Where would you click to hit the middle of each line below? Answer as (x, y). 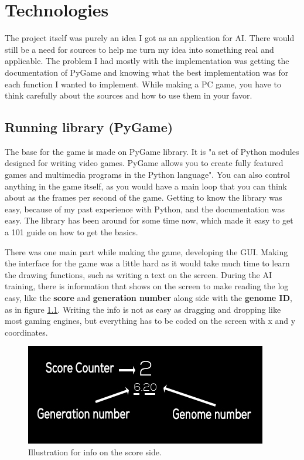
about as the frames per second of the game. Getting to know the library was (144, 197)
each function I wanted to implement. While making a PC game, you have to (143, 84)
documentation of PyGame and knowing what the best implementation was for (147, 72)
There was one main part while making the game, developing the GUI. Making (146, 251)
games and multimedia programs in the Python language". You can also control (147, 175)
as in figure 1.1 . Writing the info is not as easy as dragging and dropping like (143, 309)
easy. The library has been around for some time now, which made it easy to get (149, 220)
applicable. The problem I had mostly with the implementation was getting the (147, 61)
